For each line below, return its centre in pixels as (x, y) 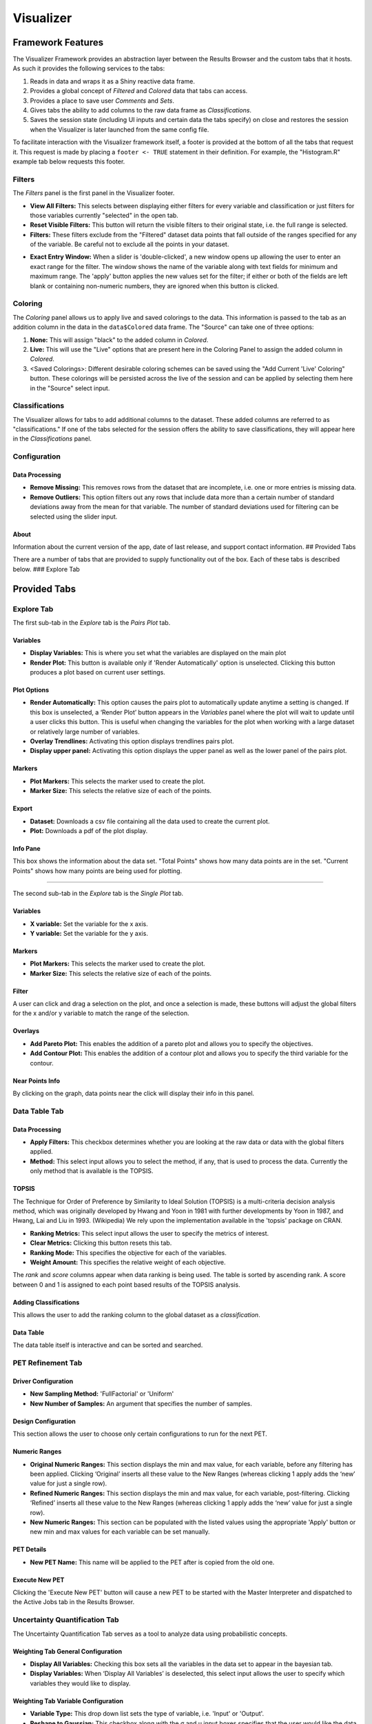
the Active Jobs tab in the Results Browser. (73, 1602)
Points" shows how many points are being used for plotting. (97, 871)
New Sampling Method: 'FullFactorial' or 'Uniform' (102, 1394)
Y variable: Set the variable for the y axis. (89, 933)
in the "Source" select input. (70, 388)
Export (23, 809)
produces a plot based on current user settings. (97, 672)
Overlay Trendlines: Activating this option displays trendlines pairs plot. (132, 741)
